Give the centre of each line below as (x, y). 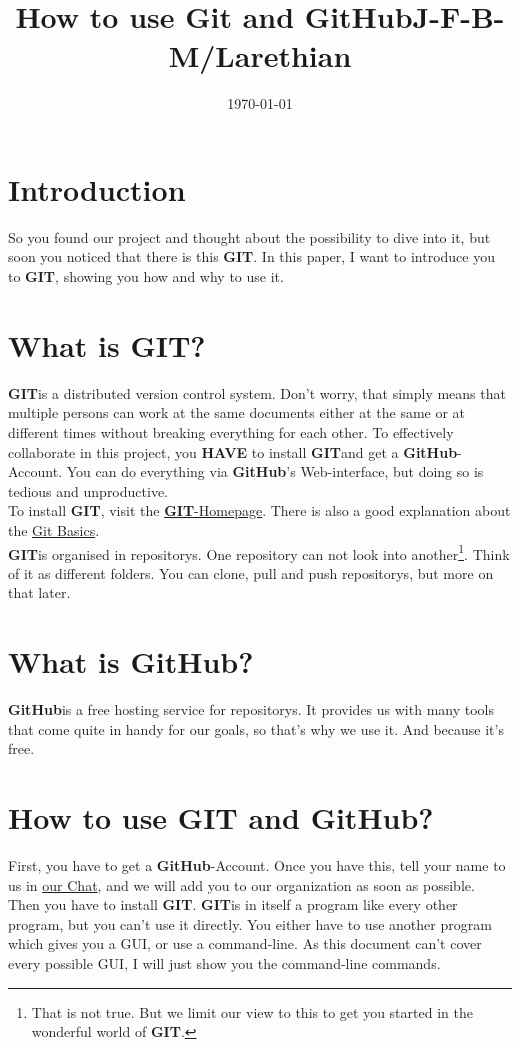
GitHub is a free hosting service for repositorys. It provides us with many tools (251, 709)
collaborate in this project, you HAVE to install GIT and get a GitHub (233, 451)
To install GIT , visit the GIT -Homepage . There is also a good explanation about (259, 510)
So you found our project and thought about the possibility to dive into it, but (249, 236)
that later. (39, 592)
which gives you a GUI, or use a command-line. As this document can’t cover (245, 943)
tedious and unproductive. (88, 490)
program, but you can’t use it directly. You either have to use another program (250, 923)
